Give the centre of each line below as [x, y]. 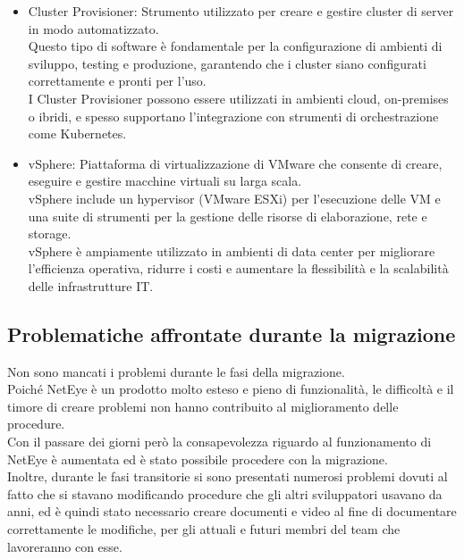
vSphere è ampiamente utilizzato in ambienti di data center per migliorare [232, 250]
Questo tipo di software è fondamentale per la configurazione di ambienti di [235, 46]
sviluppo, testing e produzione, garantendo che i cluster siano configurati [227, 63]
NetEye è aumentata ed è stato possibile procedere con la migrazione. [198, 459]
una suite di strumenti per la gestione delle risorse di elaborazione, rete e [228, 216]
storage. [50, 234]
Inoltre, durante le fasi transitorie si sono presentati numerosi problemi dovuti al [228, 476]
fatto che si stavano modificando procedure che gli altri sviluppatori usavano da [225, 493]
